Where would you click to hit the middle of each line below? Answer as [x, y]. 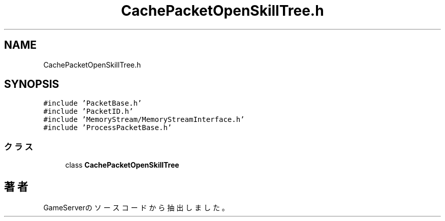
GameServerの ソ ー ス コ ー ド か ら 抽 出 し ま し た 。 [136, 208]
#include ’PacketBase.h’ [93, 103]
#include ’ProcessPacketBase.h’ [108, 128]
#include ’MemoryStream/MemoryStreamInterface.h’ [144, 120]
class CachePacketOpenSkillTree [122, 165]
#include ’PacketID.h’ [88, 112]
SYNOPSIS [32, 84]
